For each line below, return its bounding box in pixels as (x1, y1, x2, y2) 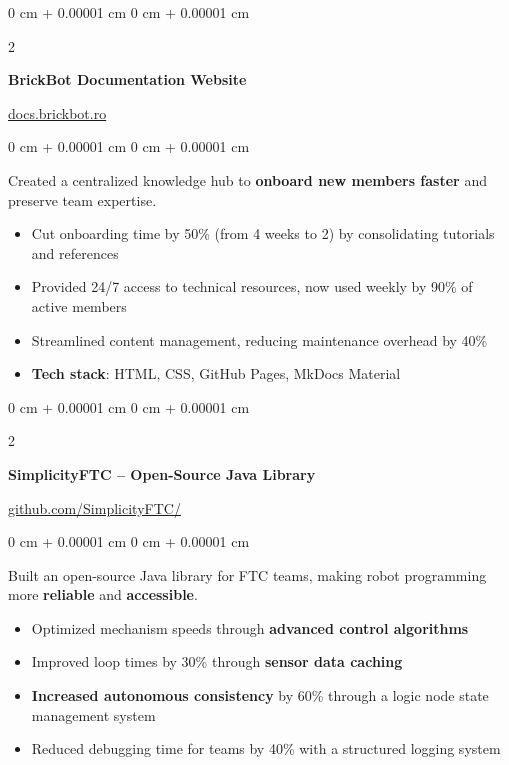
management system (31, 704, 156, 725)
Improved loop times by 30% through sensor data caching (31, 651, 403, 672)
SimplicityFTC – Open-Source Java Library (8, 463, 316, 484)
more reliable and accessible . (8, 584, 198, 605)
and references (31, 242, 119, 263)
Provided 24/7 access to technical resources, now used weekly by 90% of (31, 276, 473, 297)
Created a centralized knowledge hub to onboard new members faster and (8, 169, 487, 190)
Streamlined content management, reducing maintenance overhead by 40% (31, 329, 488, 350)
